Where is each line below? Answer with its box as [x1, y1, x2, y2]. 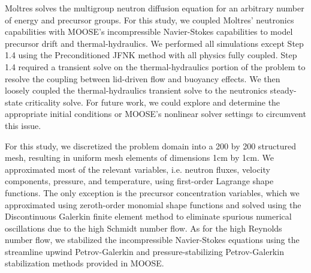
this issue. [5, 119, 41, 131]
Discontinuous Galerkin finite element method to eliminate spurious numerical [5, 210, 292, 223]
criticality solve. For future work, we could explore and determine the [25, 95, 280, 108]
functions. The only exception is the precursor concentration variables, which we [5, 186, 300, 199]
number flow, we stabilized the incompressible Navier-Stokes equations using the [5, 233, 300, 246]
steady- [270, 84, 297, 97]
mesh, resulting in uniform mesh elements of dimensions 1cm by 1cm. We [5, 151, 274, 164]
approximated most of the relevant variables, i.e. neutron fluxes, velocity [5, 163, 270, 175]
